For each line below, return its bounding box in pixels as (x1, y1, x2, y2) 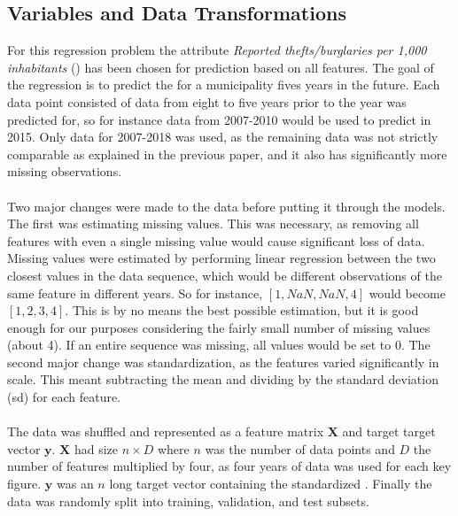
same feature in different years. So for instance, (7, 283, 263, 302)
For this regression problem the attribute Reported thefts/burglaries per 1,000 (7, 41, 427, 59)
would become (369, 283, 446, 302)
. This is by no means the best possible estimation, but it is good (65, 301, 419, 320)
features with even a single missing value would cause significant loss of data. (7, 231, 425, 250)
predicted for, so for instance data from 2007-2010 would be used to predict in (7, 110, 431, 128)
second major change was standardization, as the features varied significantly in (7, 352, 439, 371)
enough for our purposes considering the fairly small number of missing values (7, 318, 431, 336)
